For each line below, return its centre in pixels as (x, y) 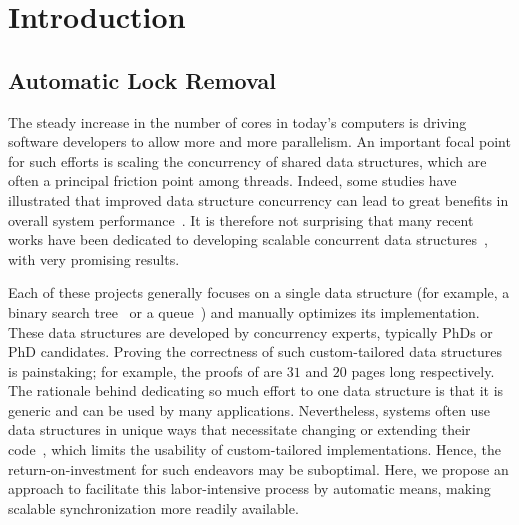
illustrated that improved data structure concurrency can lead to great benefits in (258, 199)
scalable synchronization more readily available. (153, 507)
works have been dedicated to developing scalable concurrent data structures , (248, 239)
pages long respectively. (423, 370)
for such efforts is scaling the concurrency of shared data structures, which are (247, 160)
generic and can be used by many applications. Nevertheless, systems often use (249, 409)
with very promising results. (94, 258)
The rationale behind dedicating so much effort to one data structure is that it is (256, 390)
